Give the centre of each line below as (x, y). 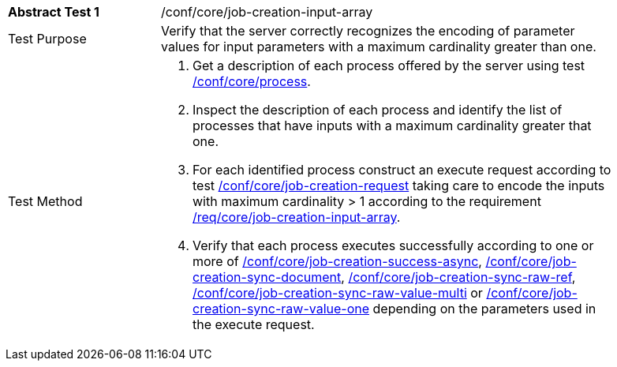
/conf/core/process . (252, 81)
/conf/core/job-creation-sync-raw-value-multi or (338, 293)
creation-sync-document (267, 277)
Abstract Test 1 (54, 12)
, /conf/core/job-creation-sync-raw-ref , (458, 277)
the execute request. (254, 324)
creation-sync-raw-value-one (281, 309)
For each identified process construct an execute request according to (402, 170)
